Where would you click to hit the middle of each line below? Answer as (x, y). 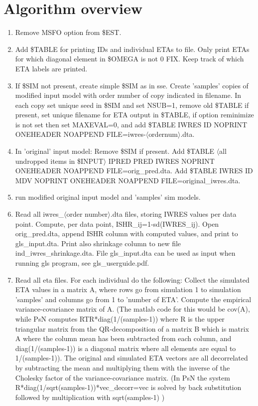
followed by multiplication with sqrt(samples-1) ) (90, 397)
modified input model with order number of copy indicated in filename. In (128, 95)
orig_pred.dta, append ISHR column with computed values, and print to (127, 233)
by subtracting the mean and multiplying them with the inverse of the (123, 367)
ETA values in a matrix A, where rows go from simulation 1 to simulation (128, 289)
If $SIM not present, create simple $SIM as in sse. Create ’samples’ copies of (132, 85)
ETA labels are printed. (51, 68)
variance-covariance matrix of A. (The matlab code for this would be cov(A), (132, 309)
